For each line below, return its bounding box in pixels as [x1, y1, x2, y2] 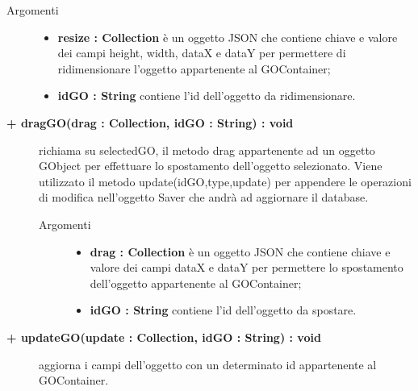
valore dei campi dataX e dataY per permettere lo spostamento [90, 259, 403, 276]
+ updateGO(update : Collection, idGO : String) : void [6, 328, 321, 345]
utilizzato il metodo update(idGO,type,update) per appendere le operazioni [39, 173, 412, 189]
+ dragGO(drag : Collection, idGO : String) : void [6, 114, 294, 131]
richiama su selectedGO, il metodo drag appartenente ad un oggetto [39, 141, 375, 158]
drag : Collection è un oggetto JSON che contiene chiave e [90, 243, 391, 260]
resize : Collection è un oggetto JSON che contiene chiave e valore [57, 28, 398, 45]
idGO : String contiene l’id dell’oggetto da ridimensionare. [57, 87, 356, 104]
